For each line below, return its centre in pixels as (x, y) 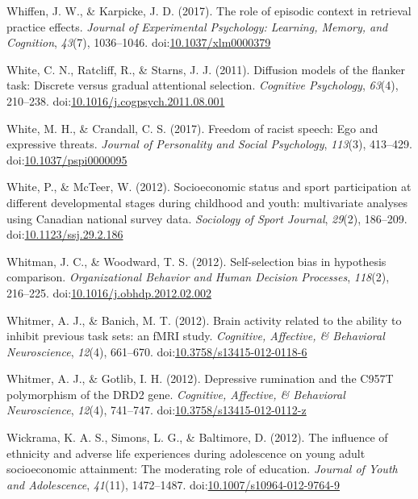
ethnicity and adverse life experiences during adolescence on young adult (186, 453)
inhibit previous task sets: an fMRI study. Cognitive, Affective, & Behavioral (196, 336)
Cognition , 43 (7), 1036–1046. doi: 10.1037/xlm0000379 (139, 42)
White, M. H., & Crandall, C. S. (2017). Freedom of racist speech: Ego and (192, 128)
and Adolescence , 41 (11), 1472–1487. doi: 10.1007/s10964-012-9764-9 (173, 484)
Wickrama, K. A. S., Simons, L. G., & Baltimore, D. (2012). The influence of (197, 437)
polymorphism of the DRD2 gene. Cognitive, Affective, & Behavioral (176, 394)
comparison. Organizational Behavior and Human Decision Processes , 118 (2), (198, 277)
